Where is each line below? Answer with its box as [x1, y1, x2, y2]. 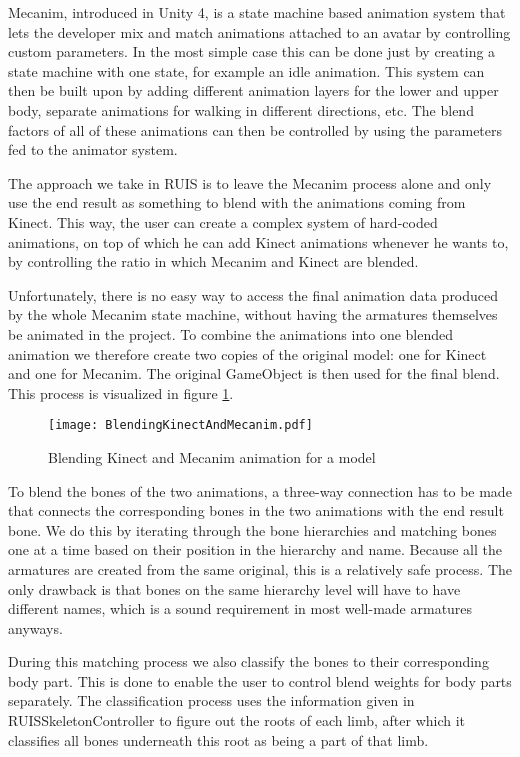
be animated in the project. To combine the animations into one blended [8, 323, 454, 344]
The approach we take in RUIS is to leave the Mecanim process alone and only [8, 172, 492, 193]
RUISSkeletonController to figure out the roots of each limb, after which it [8, 710, 466, 731]
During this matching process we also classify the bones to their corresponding [8, 651, 489, 672]
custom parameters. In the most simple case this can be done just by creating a [8, 41, 496, 62]
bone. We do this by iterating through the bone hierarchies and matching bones [8, 519, 497, 540]
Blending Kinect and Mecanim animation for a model [48, 446, 376, 467]
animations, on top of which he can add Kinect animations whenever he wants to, [8, 231, 509, 252]
